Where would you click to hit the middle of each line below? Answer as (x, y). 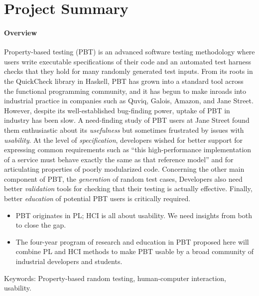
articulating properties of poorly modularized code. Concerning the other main (124, 169)
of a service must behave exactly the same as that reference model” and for (119, 159)
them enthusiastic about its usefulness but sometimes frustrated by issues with (124, 130)
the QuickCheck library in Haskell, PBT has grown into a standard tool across (124, 81)
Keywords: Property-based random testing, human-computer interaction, (115, 278)
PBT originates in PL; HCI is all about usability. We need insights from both (134, 215)
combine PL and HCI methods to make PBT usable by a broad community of (135, 251)
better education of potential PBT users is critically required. (97, 198)
